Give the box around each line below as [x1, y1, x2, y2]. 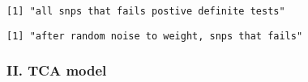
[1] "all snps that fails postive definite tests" [6, 6, 285, 17]
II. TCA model [6, 60, 107, 80]
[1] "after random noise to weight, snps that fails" [6, 30, 303, 42]
